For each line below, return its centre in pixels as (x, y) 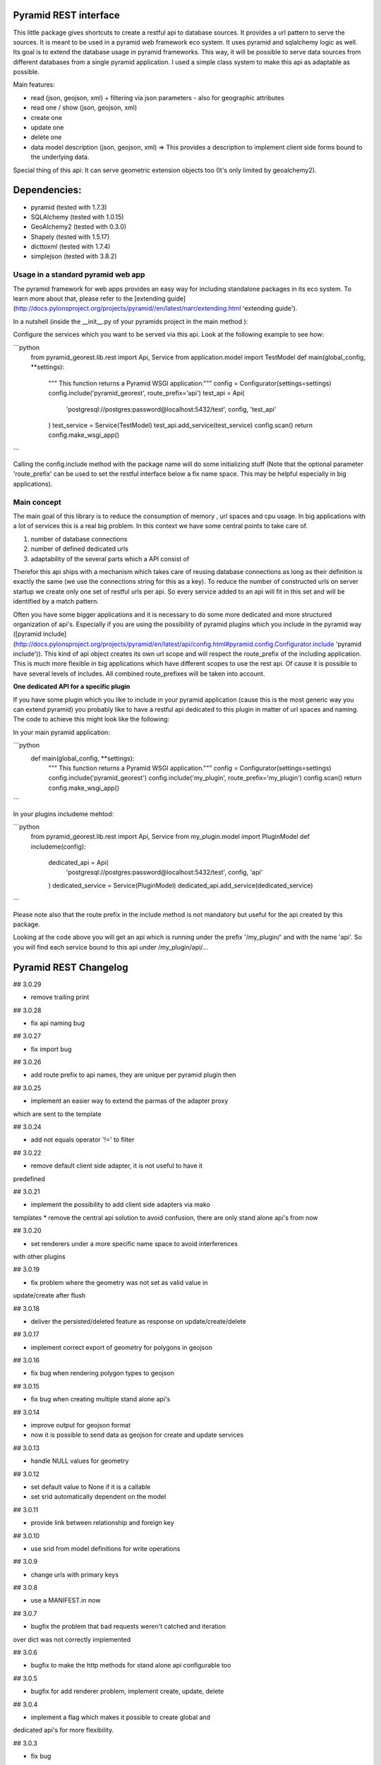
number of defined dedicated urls (79, 549)
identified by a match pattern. (56, 602)
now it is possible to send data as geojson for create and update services (137, 1435)
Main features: (34, 85)
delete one (46, 137)
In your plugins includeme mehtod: (64, 814)
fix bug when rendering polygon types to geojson (102, 1373)
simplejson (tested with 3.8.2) (74, 256)
